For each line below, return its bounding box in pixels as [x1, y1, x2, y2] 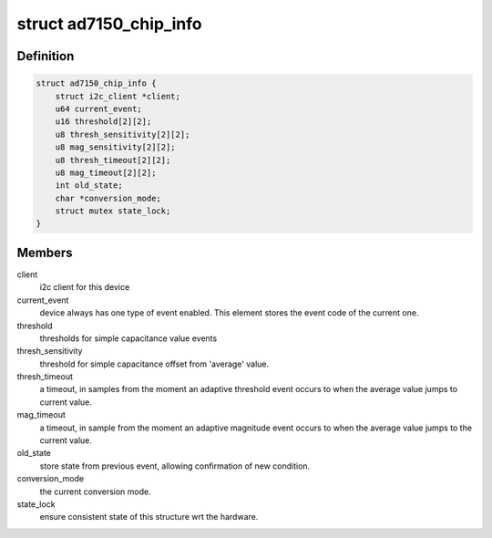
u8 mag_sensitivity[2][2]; [55, 142, 177, 152]
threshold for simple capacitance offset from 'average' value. [39, 358, 270, 369]
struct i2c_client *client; [55, 91, 181, 101]
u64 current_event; [55, 103, 143, 114]
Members [16, 244, 73, 260]
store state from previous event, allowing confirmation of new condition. [39, 460, 311, 471]
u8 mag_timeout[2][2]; [55, 167, 157, 178]
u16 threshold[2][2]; [55, 117, 152, 127]
